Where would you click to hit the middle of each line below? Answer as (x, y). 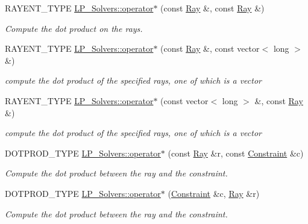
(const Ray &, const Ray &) (212, 8)
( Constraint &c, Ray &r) (214, 193)
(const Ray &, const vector (210, 48)
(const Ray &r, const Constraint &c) (236, 153)
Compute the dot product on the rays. (74, 28)
